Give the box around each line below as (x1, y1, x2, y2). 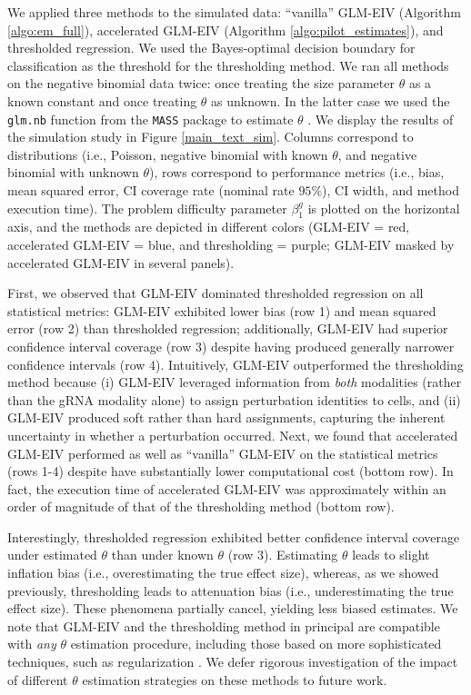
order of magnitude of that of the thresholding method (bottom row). (7, 497, 395, 516)
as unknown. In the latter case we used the (211, 91, 450, 110)
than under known (111, 545, 214, 564)
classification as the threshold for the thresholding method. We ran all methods (7, 55, 449, 74)
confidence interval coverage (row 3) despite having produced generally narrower (7, 336, 455, 355)
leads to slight (352, 545, 430, 564)
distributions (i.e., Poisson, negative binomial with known (7, 144, 328, 164)
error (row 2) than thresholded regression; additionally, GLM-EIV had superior (7, 319, 448, 338)
